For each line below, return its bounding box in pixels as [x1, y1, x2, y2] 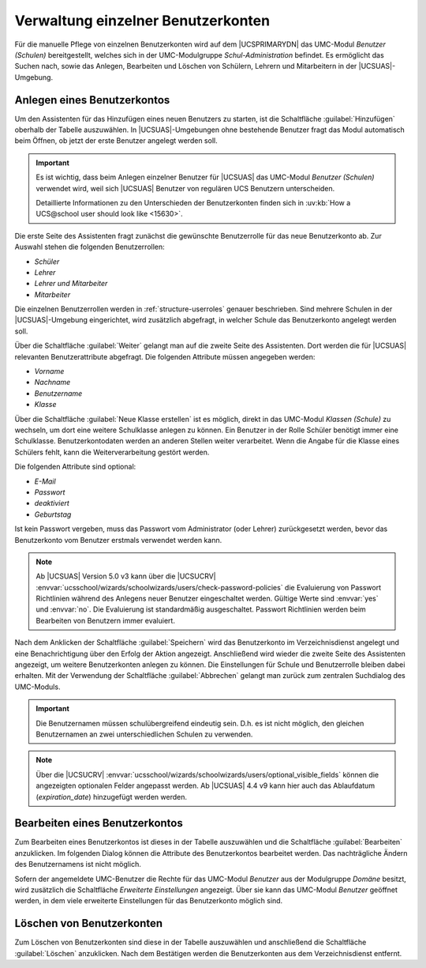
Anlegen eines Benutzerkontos [14, 93, 170, 107]
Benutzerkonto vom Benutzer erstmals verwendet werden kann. [14, 535, 222, 544]
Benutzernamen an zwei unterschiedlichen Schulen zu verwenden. [35, 729, 253, 739]
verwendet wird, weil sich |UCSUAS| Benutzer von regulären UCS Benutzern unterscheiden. [35, 183, 335, 193]
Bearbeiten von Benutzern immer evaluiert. [35, 616, 175, 625]
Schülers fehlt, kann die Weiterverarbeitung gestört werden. [14, 447, 210, 457]
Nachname [34, 378, 71, 387]
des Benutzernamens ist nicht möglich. [14, 860, 141, 869]
